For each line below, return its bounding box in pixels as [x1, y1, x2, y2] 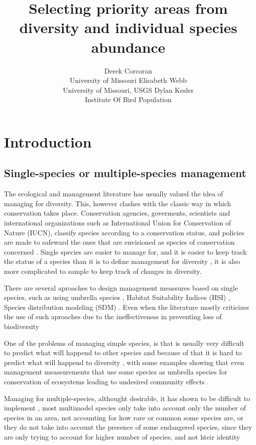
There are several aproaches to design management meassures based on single [4, 282, 238, 293]
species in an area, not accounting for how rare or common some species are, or [4, 412, 244, 422]
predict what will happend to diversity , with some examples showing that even [4, 357, 244, 367]
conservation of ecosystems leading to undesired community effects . [4, 376, 209, 386]
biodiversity [4, 321, 39, 331]
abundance [91, 37, 165, 57]
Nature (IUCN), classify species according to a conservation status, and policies [4, 227, 245, 237]
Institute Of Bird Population [85, 94, 172, 105]
